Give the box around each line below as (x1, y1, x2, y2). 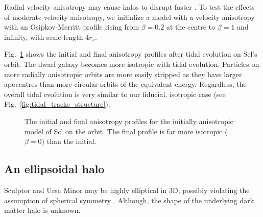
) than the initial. (41, 136, 97, 147)
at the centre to (166, 21, 216, 32)
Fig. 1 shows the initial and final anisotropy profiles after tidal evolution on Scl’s (4, 49, 257, 59)
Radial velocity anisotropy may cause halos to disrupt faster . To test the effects (4, 2, 255, 12)
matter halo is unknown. (4, 205, 81, 215)
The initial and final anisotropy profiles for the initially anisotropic (25, 115, 233, 126)
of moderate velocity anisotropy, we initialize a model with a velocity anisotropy (4, 11, 255, 22)
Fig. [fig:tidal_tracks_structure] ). (4, 99, 110, 109)
